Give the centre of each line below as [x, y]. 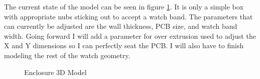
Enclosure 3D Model [55, 72]
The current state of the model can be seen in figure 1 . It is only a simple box [124, 6]
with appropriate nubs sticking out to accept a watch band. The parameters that [128, 16]
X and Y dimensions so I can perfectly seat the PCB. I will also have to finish [124, 45]
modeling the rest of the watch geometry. [67, 55]
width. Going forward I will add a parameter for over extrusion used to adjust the [130, 36]
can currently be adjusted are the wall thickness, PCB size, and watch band [121, 26]
